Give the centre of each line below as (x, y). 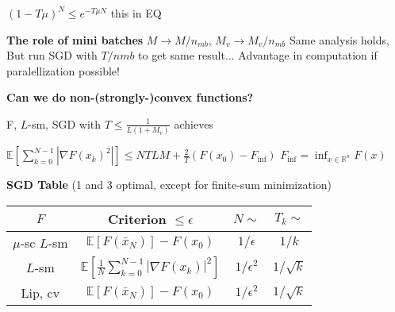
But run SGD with (52, 55)
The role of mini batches (75, 39)
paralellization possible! (63, 70)
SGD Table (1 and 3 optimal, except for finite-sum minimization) (169, 185)
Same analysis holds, (339, 39)
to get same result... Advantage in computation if (258, 55)
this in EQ (136, 13)
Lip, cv (40, 292)
